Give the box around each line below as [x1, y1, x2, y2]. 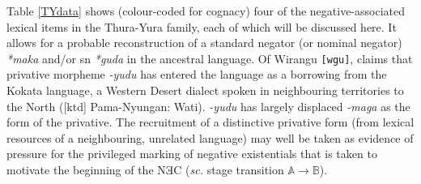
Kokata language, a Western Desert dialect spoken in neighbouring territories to [6, 82, 404, 99]
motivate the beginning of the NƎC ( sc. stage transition [6, 161, 284, 178]
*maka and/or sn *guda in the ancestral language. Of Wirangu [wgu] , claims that [6, 49, 413, 66]
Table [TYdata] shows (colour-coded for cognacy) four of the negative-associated [6, 2, 405, 19]
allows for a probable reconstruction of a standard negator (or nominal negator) [6, 34, 402, 51]
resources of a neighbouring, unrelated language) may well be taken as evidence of [6, 129, 414, 146]
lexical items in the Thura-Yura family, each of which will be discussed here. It [6, 18, 397, 35]
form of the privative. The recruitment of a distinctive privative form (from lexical [6, 113, 415, 131]
